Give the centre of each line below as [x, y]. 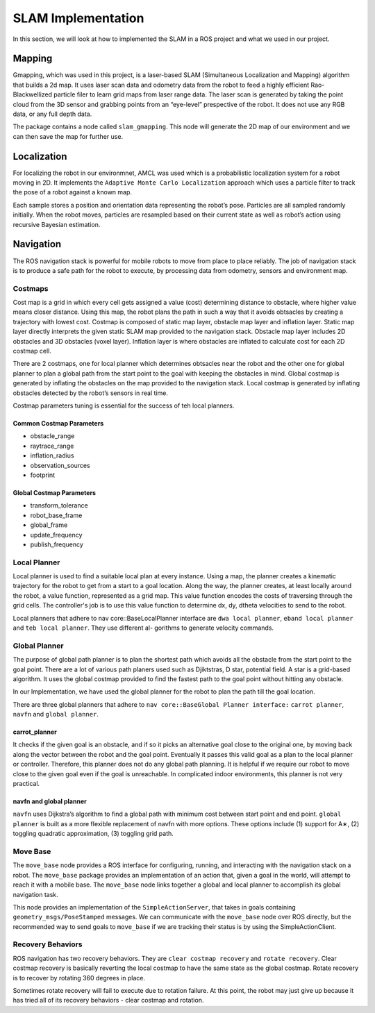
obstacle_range [52, 436]
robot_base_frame [56, 515]
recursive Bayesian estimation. [57, 224]
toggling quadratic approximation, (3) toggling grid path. [93, 834]
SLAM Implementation [78, 18]
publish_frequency [57, 544]
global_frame [49, 525]
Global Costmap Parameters [55, 492]
